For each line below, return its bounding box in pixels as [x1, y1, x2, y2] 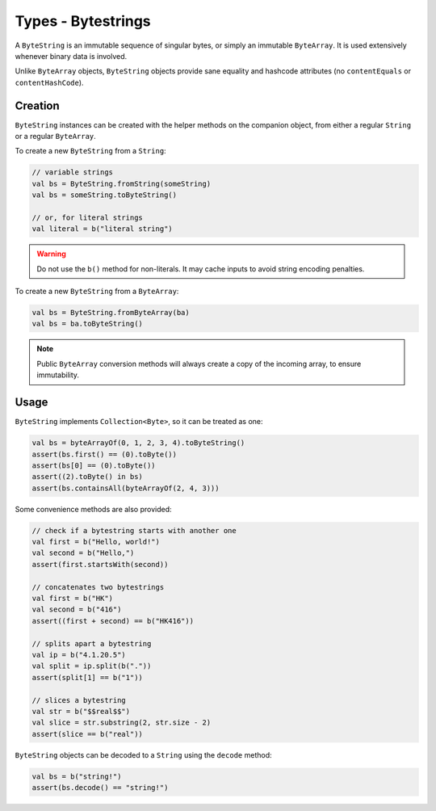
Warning [36, 249, 66, 258]
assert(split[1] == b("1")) [31, 673, 143, 682]
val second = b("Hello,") [31, 548, 135, 557]
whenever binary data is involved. [15, 51, 128, 61]
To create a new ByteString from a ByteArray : [15, 287, 179, 296]
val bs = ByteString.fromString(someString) [31, 179, 212, 188]
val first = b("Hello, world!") [31, 537, 161, 547]
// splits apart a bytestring [31, 639, 152, 648]
